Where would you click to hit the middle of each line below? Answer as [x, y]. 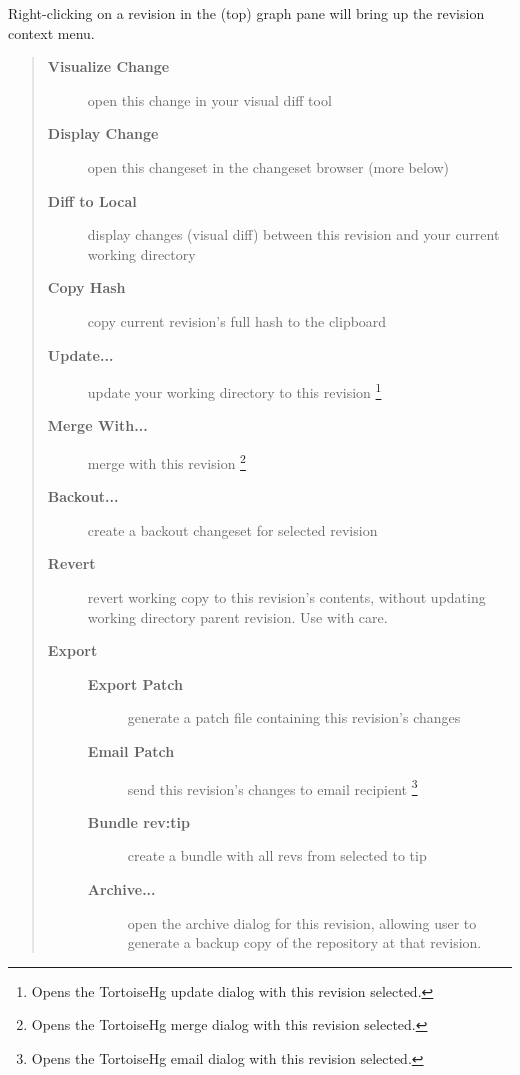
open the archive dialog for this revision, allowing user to [302, 922]
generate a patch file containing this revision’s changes [294, 717]
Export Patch [135, 683]
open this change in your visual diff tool [209, 99]
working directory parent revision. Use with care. [237, 616]
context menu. [51, 32]
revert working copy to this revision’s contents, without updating [286, 597]
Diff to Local [92, 200]
